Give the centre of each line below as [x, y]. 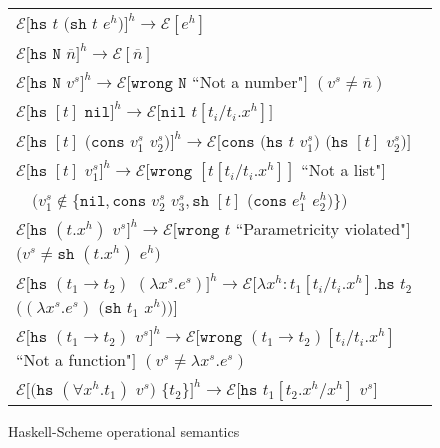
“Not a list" [341, 169]
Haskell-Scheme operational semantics [124, 431]
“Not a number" [248, 81]
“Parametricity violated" [321, 228]
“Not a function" [74, 359]
